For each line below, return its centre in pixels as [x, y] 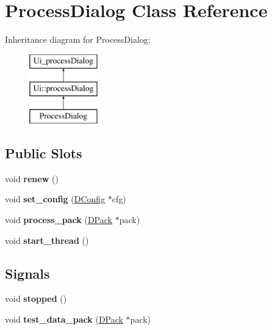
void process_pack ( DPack [59, 220]
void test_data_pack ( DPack [64, 319]
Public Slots [44, 153]
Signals [27, 273]
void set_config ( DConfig [55, 199]
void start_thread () [47, 240]
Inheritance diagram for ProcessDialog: [78, 39]
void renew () [32, 178]
